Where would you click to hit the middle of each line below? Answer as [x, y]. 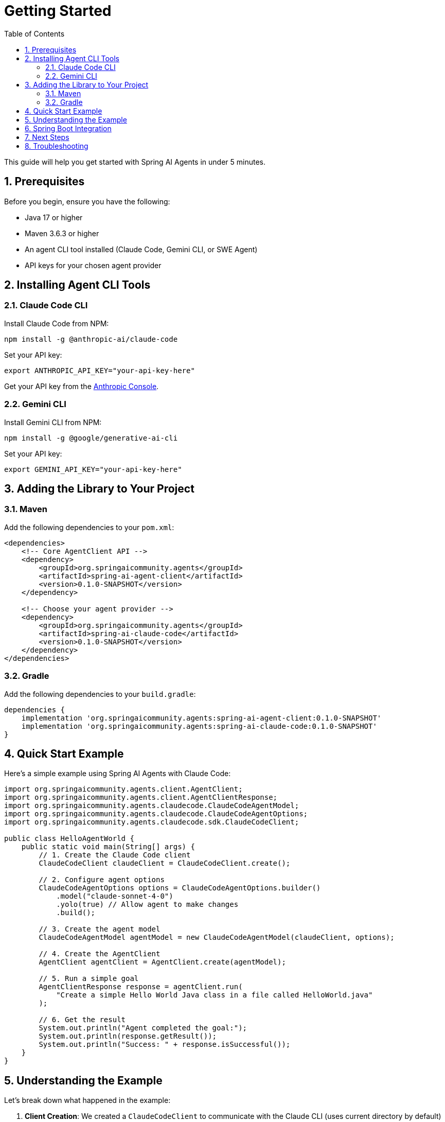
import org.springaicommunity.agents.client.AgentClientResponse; [141, 797]
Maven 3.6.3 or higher [62, 233]
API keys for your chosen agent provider [93, 265]
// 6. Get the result [82, 1020]
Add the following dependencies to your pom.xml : [89, 527]
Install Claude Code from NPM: [57, 323]
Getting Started [58, 11]
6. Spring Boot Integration [68, 128]
